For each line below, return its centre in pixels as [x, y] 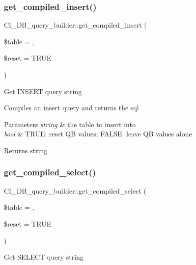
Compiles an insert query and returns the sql [71, 108]
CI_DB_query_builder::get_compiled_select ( [75, 190]
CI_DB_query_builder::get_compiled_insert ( [75, 25]
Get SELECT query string [44, 257]
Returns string [26, 150]
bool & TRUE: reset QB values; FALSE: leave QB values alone [98, 134]
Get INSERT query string [43, 91]
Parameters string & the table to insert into [70, 124]
